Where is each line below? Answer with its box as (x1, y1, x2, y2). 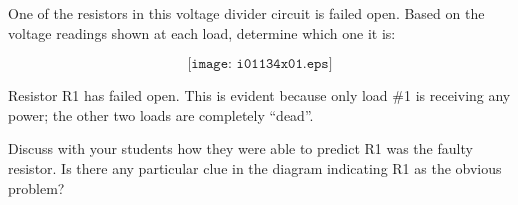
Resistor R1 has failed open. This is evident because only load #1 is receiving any (8, 85, 511, 106)
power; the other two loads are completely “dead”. (8, 104, 314, 125)
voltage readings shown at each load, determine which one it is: (8, 22, 396, 43)
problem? (8, 177, 65, 198)
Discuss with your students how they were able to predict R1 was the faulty (8, 138, 473, 159)
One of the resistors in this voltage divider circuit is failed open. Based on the (8, 3, 485, 23)
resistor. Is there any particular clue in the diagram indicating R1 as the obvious (8, 157, 502, 178)
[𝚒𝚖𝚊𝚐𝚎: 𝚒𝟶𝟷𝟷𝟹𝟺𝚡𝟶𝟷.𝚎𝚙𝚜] (187, 57, 333, 72)
